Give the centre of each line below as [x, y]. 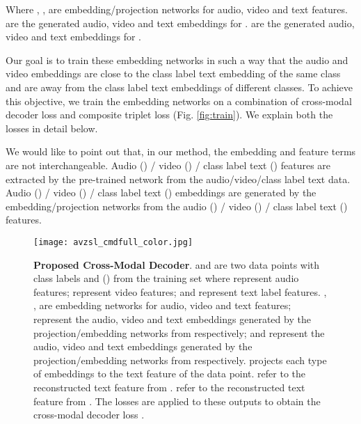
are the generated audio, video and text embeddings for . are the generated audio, [180, 23]
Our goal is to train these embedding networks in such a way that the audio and [177, 60]
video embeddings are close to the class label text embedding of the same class [173, 73]
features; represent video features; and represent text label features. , [180, 291]
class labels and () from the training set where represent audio [166, 278]
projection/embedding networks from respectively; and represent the [179, 332]
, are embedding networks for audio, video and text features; [162, 305]
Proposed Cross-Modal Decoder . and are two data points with [177, 264]
